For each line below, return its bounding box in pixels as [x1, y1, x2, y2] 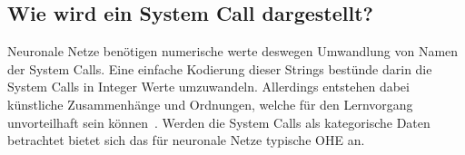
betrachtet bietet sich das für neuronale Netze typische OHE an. [7, 131, 365, 150]
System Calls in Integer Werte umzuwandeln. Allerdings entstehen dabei [7, 77, 410, 96]
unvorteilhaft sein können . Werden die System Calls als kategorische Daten [7, 112, 430, 131]
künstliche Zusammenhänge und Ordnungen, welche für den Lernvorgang [7, 94, 413, 113]
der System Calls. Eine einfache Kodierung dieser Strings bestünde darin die [7, 59, 432, 78]
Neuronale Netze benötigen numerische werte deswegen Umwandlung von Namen [7, 42, 459, 61]
